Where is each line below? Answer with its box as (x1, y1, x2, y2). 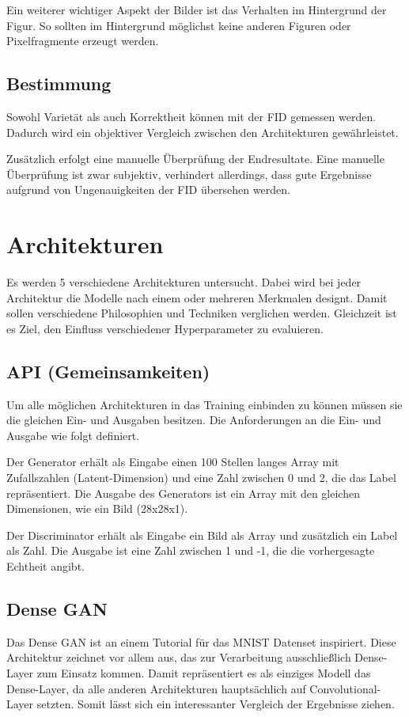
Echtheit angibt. (6, 558, 85, 574)
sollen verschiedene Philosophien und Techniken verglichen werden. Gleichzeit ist (6, 305, 397, 321)
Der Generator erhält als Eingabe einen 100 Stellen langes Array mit (6, 453, 339, 470)
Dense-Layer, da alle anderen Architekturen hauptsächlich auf (6, 680, 306, 696)
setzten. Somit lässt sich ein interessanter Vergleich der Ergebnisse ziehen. (36, 696, 395, 712)
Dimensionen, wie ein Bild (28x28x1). (6, 500, 188, 517)
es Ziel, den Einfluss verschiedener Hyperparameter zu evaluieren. (6, 320, 324, 336)
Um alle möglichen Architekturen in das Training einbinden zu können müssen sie (6, 396, 403, 412)
